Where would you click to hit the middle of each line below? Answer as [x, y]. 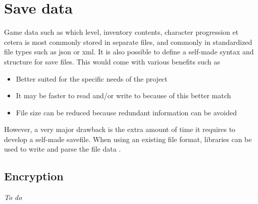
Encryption [34, 176]
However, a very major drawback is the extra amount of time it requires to [120, 129]
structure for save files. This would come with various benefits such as [112, 61]
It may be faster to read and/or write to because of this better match [123, 95]
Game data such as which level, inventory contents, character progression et [121, 32]
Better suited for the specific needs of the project [92, 78]
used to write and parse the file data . [63, 149]
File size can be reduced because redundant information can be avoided [126, 112]
